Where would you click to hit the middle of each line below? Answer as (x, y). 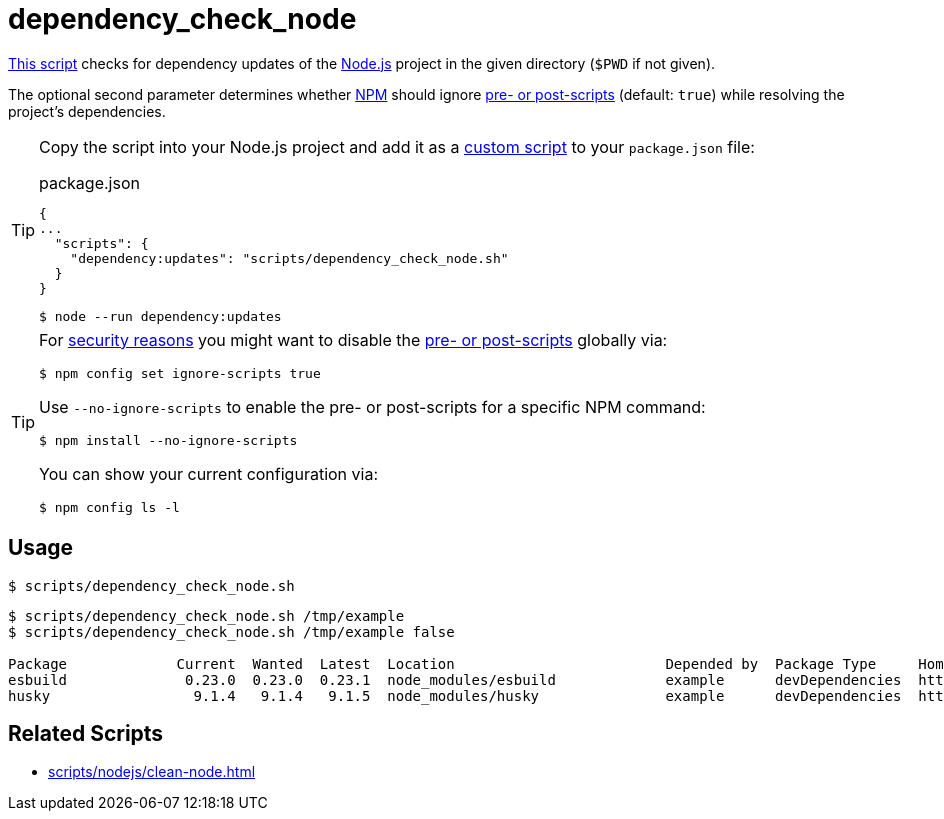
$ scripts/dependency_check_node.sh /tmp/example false (231, 631)
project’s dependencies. (87, 111)
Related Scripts (86, 734)
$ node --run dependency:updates (160, 316)
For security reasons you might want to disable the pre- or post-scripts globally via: (353, 339)
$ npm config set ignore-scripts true (180, 373)
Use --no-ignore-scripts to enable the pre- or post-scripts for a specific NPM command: (372, 406)
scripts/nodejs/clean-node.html (152, 772)
